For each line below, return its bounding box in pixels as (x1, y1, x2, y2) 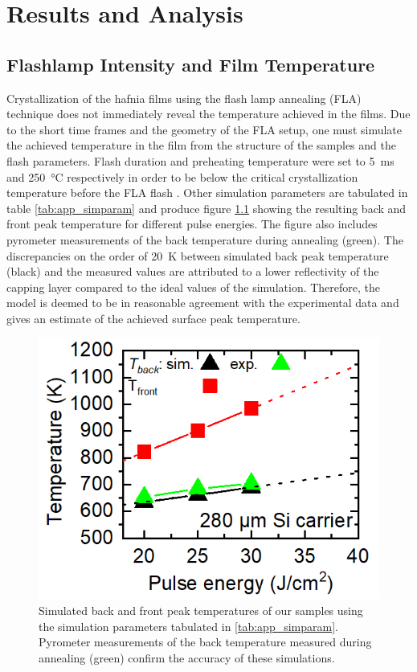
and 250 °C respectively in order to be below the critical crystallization (6, 168, 358, 185)
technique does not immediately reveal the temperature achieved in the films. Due (6, 105, 411, 122)
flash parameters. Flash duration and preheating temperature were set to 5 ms (6, 152, 395, 169)
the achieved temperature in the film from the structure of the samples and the (6, 137, 396, 154)
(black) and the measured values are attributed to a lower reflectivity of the (6, 263, 379, 280)
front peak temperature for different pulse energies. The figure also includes (6, 215, 378, 232)
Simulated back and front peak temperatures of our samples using (39, 602, 363, 619)
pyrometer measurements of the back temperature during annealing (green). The (6, 231, 403, 248)
